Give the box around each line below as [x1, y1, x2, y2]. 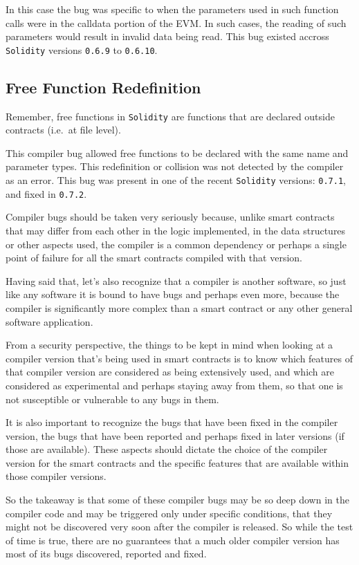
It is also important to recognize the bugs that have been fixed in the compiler [6, 415, 338, 429]
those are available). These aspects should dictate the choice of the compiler [6, 442, 328, 456]
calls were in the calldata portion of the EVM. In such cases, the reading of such [6, 15, 347, 30]
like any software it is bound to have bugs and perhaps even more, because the [6, 287, 340, 302]
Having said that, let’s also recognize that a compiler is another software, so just [6, 273, 347, 288]
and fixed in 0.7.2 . [6, 186, 87, 201]
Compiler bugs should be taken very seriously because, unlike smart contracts [6, 210, 335, 224]
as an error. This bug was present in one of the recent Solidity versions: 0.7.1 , [6, 173, 346, 187]
